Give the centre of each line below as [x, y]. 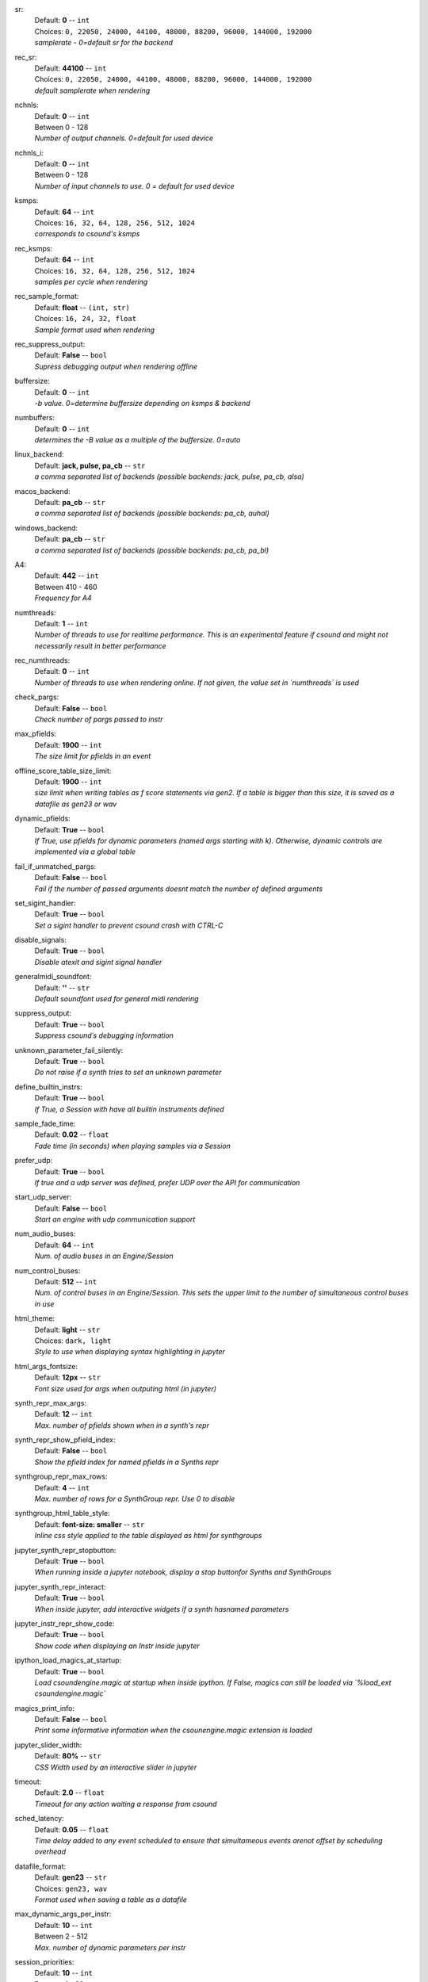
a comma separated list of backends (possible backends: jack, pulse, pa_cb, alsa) [169, 476]
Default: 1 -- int [61, 623]
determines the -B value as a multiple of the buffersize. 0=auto [138, 440]
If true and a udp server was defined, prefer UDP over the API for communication [167, 1182]
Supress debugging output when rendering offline [116, 366]
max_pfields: [36, 734]
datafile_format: [40, 1866]
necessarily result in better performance [100, 645]
